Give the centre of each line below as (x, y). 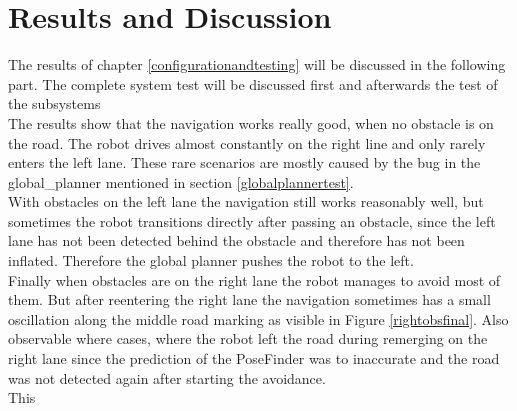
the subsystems (54, 103)
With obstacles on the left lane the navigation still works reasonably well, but (246, 201)
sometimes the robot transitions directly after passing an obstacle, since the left (252, 220)
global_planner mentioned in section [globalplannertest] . (181, 181)
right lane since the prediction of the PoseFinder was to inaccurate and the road (254, 358)
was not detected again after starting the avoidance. (167, 377)
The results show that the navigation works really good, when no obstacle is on (251, 122)
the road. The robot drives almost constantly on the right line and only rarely (247, 142)
